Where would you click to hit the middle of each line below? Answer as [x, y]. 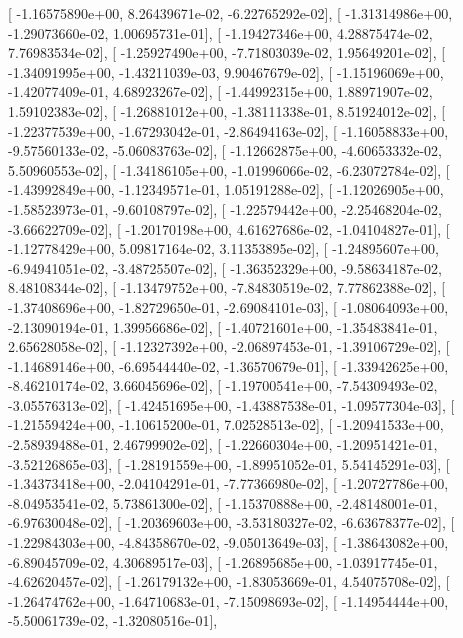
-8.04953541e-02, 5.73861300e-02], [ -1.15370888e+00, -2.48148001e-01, [223, 502]
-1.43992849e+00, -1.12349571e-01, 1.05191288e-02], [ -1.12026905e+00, [226, 189]
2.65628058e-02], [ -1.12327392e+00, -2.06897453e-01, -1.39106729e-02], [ [229, 346]
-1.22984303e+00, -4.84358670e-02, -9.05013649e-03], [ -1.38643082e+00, [228, 542]
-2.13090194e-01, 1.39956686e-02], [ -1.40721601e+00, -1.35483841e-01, [223, 326]
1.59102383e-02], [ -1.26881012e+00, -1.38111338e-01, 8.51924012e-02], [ [227, 110]
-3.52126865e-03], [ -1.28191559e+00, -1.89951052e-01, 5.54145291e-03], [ [229, 463]
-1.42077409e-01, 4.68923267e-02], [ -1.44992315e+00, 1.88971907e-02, [220, 91]
